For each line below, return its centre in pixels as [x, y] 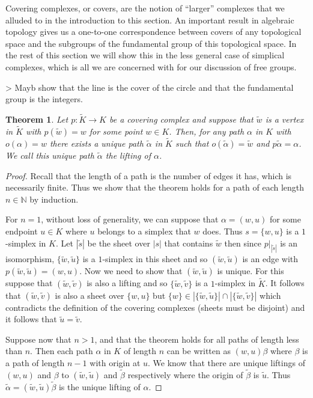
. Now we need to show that [131, 271]
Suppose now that [38, 339]
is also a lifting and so [127, 283]
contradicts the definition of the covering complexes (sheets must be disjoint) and [155, 307]
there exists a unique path [96, 143]
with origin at [115, 363]
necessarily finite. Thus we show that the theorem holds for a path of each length [155, 187]
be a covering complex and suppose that [181, 119]
